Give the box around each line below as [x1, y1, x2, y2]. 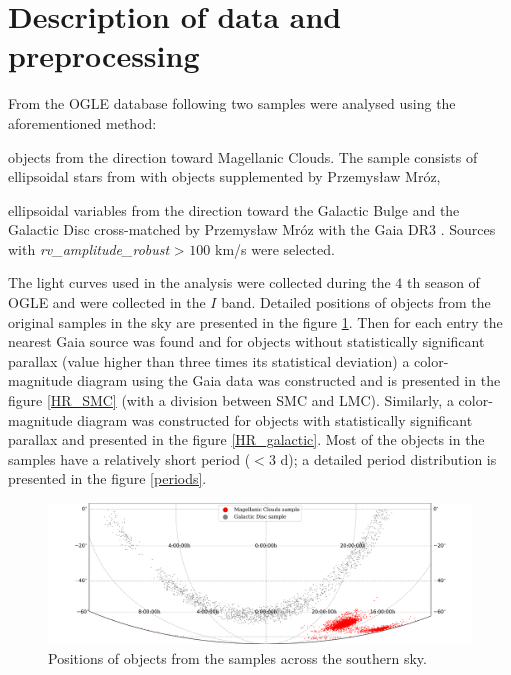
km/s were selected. [215, 238, 335, 259]
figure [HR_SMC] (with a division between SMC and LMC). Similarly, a [8, 390, 454, 411]
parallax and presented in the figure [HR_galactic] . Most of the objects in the [8, 429, 485, 450]
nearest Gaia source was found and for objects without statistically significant [8, 331, 485, 352]
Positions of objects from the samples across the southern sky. [48, 647, 427, 668]
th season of [407, 272, 480, 293]
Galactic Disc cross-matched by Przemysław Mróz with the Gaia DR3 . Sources [8, 219, 496, 240]
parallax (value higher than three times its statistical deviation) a [8, 350, 410, 371]
